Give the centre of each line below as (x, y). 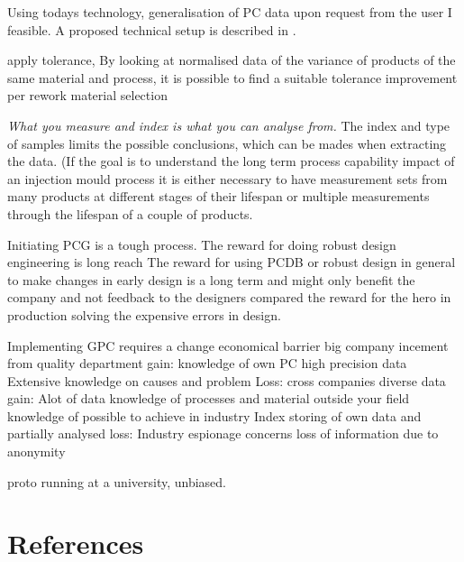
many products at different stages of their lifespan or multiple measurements (218, 196)
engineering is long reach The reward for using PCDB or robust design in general (232, 262)
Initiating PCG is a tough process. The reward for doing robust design (202, 244)
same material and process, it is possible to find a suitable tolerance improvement (232, 77)
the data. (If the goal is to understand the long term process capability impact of (231, 161)
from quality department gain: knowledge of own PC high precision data (207, 363)
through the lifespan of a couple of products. (130, 213)
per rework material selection (87, 95)
